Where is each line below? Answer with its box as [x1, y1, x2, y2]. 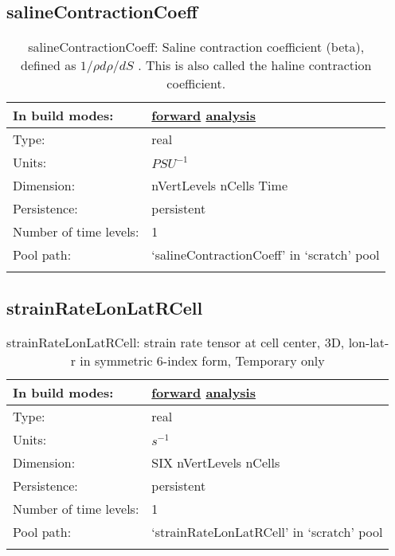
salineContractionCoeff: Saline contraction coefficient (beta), [28, 37, 365, 57]
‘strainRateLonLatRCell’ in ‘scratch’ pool [151, 523, 383, 542]
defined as [21, 56, 76, 75]
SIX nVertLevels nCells [151, 453, 280, 472]
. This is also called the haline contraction [138, 56, 372, 75]
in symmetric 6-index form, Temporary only [80, 351, 325, 370]
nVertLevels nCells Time [151, 176, 287, 195]
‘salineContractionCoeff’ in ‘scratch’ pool [151, 245, 380, 264]
